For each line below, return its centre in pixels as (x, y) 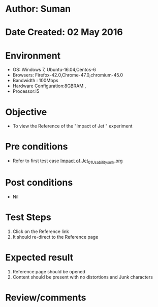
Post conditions (39, 183)
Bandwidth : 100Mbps (35, 81)
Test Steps (28, 218)
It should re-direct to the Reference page (55, 237)
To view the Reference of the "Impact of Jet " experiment (73, 126)
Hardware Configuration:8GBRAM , (49, 86)
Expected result (39, 258)
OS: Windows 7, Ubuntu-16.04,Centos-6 (54, 70)
